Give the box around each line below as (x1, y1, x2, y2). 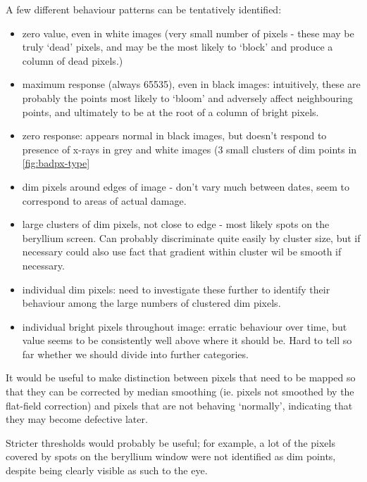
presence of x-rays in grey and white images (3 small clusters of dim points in (22, 141, 357, 156)
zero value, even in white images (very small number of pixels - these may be (22, 25, 354, 40)
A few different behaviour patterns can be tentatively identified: (6, 2, 282, 16)
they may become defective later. (6, 412, 148, 426)
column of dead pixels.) (22, 53, 123, 68)
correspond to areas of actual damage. (22, 193, 187, 208)
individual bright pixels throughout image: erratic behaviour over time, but (22, 319, 347, 334)
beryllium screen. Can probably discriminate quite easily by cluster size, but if (22, 230, 361, 245)
